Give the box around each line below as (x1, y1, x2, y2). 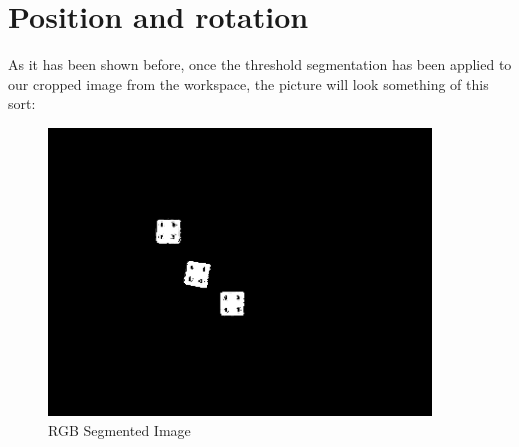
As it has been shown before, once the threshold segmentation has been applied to (8, 54, 512, 75)
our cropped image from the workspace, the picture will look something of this (8, 73, 489, 94)
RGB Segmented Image (48, 419, 191, 440)
